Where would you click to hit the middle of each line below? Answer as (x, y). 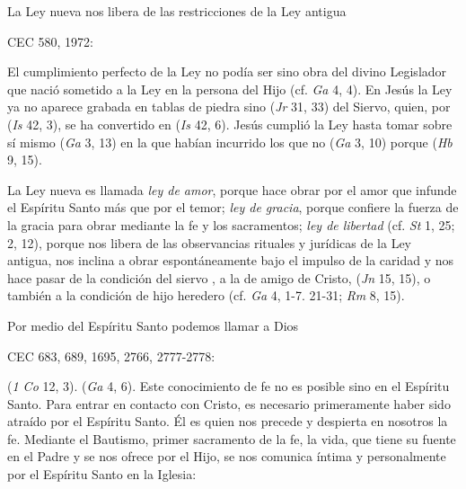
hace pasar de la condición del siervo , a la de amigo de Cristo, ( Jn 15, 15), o (219, 277)
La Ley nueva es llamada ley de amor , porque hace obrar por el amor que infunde (232, 189)
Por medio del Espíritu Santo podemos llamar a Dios (153, 325)
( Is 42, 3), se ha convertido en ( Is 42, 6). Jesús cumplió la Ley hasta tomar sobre (230, 124)
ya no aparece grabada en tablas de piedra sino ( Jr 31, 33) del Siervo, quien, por (229, 107)
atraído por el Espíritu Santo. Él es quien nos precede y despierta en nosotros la (228, 421)
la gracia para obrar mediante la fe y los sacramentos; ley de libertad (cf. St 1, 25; (231, 224)
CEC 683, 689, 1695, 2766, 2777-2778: (111, 356)
